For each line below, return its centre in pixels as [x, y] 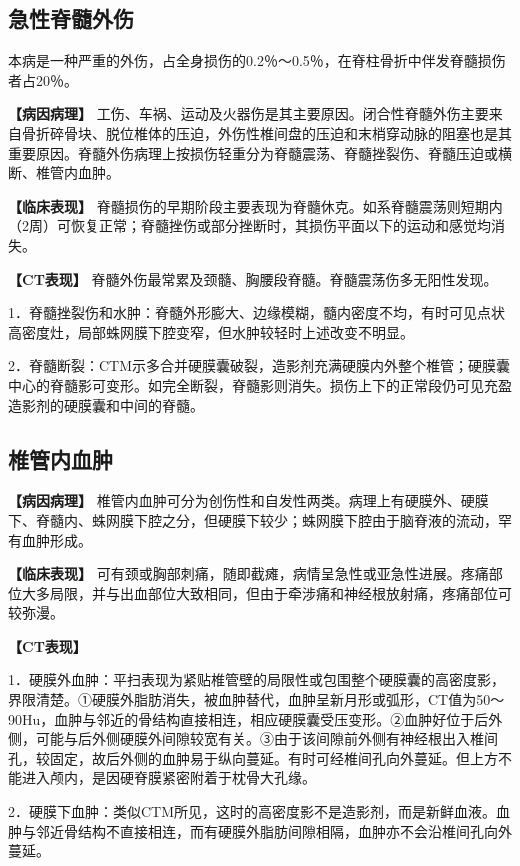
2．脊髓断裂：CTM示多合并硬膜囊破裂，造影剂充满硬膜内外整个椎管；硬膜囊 [259, 365]
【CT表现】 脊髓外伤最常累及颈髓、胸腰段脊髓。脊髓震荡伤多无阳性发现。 [253, 278]
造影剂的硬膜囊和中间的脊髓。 [106, 404]
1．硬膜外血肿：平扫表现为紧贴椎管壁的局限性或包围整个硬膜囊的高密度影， [256, 679]
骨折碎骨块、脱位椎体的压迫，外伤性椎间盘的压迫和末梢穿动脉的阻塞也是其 [266, 132]
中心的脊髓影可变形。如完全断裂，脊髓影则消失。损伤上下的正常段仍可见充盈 [260, 384]
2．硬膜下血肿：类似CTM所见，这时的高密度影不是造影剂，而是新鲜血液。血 [259, 811]
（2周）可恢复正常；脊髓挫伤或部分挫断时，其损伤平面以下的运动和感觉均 [249, 225]
